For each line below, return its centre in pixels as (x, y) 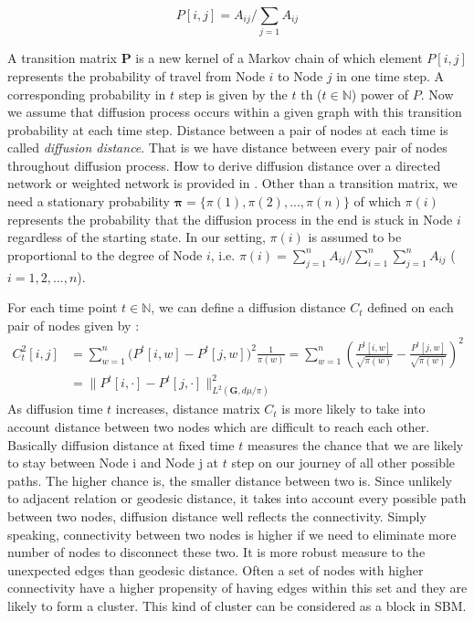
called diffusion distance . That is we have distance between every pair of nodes (227, 147)
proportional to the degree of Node (105, 254)
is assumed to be (355, 237)
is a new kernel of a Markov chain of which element (279, 58)
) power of (380, 94)
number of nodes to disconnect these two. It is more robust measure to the (216, 552)
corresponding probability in (87, 94)
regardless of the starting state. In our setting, (137, 237)
